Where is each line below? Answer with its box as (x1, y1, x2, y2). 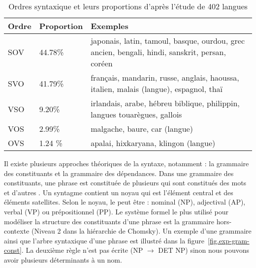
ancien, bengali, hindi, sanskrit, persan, (91, 46, 226, 58)
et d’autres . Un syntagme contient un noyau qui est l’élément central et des (4, 187, 233, 197)
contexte (4, 226, 30, 236)
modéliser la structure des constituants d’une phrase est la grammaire (4, 216, 214, 226)
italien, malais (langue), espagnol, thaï (91, 83, 223, 94)
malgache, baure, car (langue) (91, 123, 193, 134)
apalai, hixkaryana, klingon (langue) (91, 137, 216, 149)
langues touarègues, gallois (91, 109, 182, 120)
